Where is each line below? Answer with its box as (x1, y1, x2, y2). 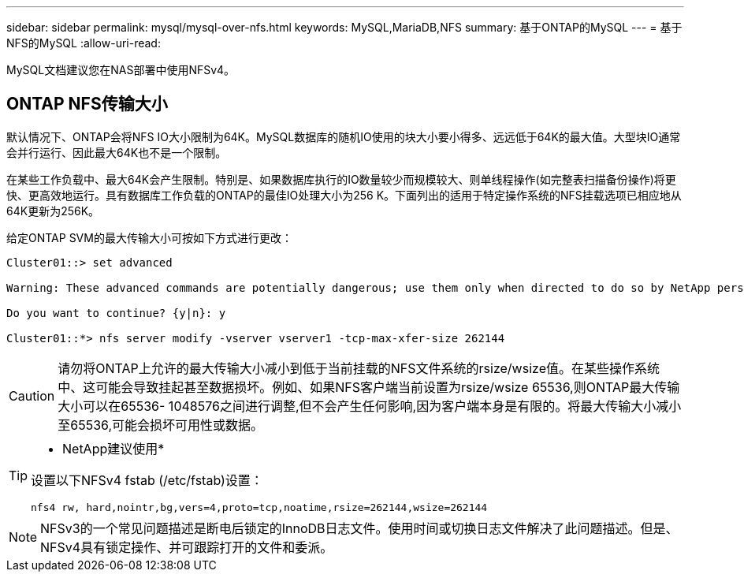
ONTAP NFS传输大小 (6, 94, 168, 114)
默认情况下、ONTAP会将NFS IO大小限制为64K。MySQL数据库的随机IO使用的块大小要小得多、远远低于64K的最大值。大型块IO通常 (6, 129, 681, 144)
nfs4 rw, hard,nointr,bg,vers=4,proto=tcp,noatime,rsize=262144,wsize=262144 (31, 501, 488, 513)
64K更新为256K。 (6, 203, 100, 218)
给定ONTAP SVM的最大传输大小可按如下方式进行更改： (6, 230, 292, 244)
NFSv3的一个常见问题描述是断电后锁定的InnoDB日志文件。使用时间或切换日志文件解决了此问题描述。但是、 (40, 520, 679, 536)
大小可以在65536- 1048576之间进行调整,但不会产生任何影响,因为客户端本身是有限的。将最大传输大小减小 (58, 397, 682, 414)
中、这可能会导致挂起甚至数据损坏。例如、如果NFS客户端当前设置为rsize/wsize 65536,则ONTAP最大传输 (58, 378, 680, 395)
